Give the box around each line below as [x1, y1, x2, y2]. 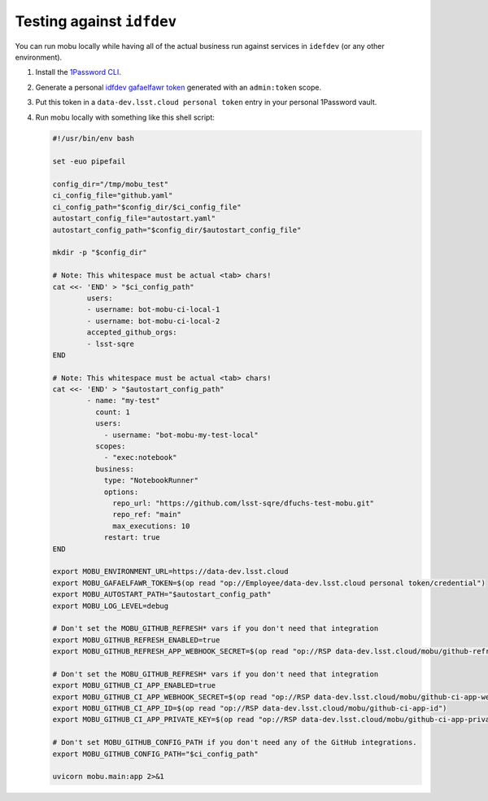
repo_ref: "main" [112, 510, 182, 519]
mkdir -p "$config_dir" [52, 248, 148, 257]
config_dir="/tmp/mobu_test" [52, 180, 169, 189]
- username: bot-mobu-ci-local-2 [86, 316, 220, 326]
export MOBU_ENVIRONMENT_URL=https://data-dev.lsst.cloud [52, 567, 289, 576]
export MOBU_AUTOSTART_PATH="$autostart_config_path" [52, 590, 272, 599]
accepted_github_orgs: [86, 328, 178, 337]
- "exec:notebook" [103, 453, 178, 462]
